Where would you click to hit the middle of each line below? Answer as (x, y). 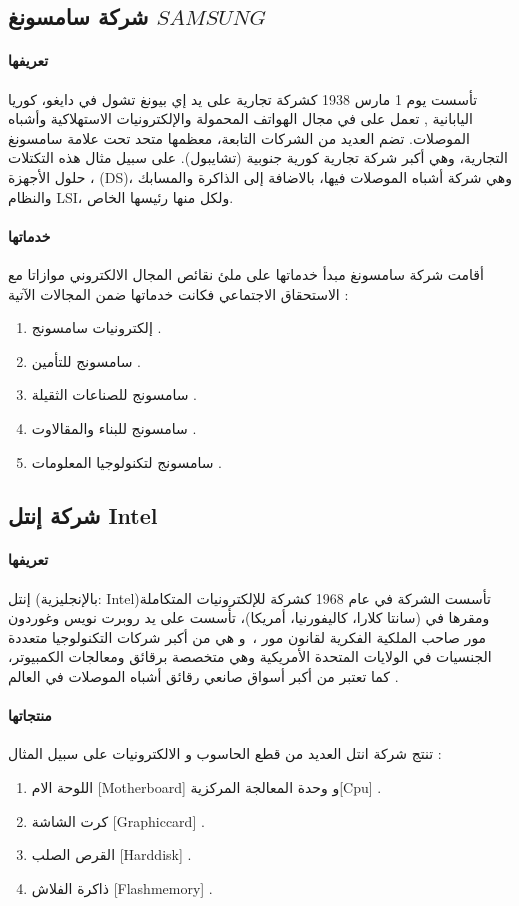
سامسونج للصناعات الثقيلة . (114, 394)
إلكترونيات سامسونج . (96, 327)
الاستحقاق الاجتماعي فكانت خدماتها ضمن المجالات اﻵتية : (178, 293)
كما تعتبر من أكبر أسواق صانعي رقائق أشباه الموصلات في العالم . (203, 676)
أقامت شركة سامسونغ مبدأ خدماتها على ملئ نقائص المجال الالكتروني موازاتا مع (246, 273)
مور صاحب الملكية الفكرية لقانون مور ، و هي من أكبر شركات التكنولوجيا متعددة (247, 636)
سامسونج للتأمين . (86, 360)
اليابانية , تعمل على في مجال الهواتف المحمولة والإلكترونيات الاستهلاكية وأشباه (240, 118)
